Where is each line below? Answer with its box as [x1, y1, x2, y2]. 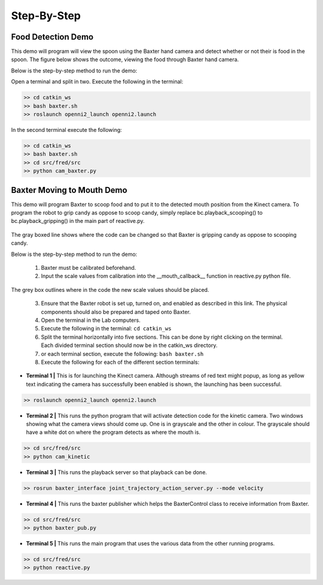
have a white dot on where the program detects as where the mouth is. [26, 429, 200, 436]
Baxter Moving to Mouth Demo [11, 185, 128, 195]
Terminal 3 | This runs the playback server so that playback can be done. [26, 468, 208, 476]
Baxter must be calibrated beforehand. [41, 264, 136, 271]
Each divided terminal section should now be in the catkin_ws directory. [41, 342, 218, 349]
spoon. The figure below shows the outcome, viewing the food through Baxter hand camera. [11, 56, 239, 63]
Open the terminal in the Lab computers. [41, 316, 141, 324]
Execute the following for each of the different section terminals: [41, 358, 200, 366]
